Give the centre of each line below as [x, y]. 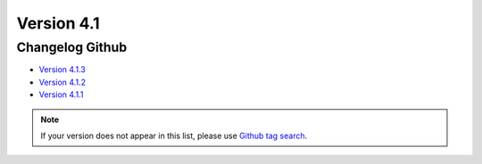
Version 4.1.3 [62, 70]
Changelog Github [72, 47]
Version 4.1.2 [62, 82]
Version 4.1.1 [61, 94]
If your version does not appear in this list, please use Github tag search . [174, 135]
